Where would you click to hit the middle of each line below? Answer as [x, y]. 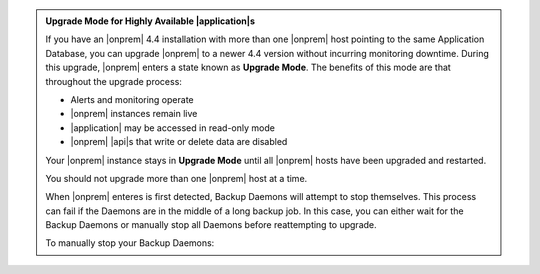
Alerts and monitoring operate [132, 99]
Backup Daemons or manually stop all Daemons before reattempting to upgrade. [211, 225]
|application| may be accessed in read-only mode [172, 127]
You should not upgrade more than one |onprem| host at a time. [176, 178]
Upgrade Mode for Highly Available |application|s [150, 21]
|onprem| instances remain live [134, 114]
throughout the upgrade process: [113, 81]
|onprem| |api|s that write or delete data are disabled [179, 142]
